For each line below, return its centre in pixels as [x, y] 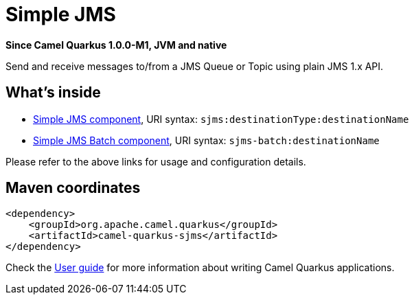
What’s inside [53, 93]
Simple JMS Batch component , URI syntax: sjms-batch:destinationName [206, 140]
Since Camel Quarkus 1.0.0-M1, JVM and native [116, 45]
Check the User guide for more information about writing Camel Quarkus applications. [200, 268]
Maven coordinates [73, 188]
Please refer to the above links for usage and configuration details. [156, 161]
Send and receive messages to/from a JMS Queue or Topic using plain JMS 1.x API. [195, 66]
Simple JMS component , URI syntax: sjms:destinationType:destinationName [221, 119]
